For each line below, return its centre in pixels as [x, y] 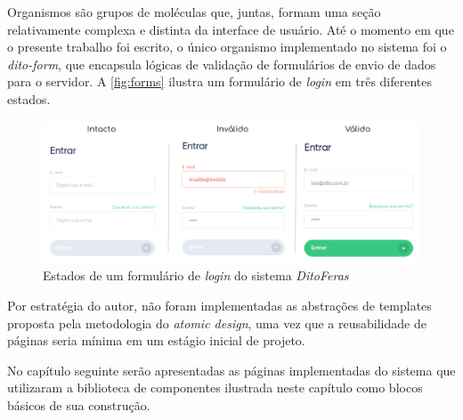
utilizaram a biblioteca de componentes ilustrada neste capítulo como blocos [215, 388]
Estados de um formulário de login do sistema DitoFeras [196, 275]
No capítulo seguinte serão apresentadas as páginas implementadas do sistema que [231, 370]
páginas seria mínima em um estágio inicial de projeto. [156, 340]
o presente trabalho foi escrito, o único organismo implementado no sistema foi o [227, 47]
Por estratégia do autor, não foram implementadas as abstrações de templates [219, 305]
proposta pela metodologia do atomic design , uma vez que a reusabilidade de [217, 323]
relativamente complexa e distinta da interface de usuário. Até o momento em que [231, 29]
